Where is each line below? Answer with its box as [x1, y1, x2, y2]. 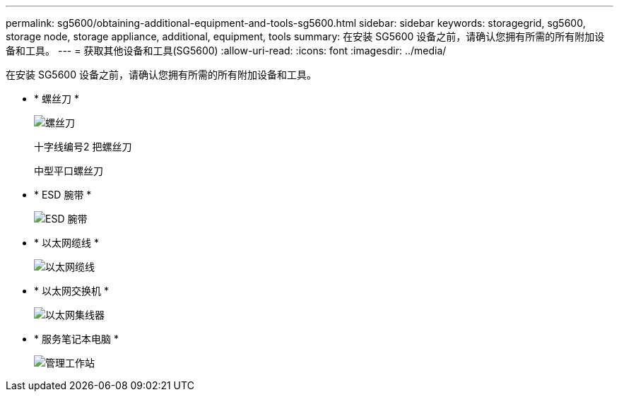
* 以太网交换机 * [34, 285, 109, 297]
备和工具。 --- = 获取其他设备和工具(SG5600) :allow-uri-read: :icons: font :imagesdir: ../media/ [6, 45, 447, 57]
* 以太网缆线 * [34, 237, 99, 249]
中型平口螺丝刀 [34, 165, 103, 177]
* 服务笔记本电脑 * [34, 333, 119, 345]
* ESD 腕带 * [34, 189, 92, 201]
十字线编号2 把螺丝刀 [34, 141, 132, 153]
